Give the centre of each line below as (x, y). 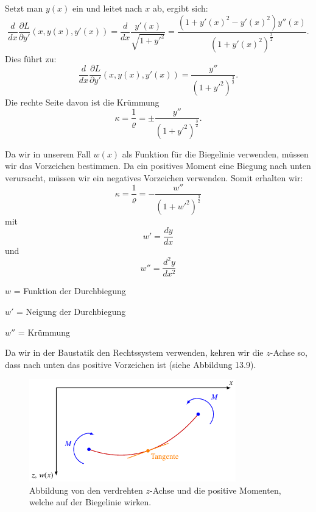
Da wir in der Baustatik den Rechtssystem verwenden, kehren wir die (134, 352)
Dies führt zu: (31, 58)
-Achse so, (289, 352)
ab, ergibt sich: (180, 8)
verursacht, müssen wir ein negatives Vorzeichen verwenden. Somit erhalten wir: (154, 177)
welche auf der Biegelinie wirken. (90, 502)
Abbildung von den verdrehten (86, 490)
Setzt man (24, 8)
